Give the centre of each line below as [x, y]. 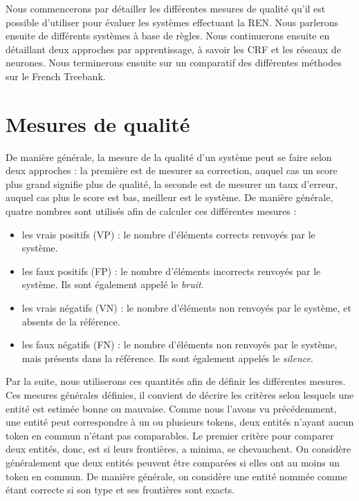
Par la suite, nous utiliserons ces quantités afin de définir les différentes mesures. [176, 381]
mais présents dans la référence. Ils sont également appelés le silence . [167, 358]
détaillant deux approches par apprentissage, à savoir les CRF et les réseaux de [173, 49]
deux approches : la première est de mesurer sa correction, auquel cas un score [172, 170]
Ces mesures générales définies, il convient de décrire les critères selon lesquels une [180, 395]
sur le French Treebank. [56, 76]
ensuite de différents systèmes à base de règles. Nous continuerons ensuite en [168, 36]
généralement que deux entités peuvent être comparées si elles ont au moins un [173, 462]
